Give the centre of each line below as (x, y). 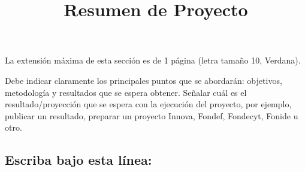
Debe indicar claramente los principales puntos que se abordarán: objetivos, (144, 80)
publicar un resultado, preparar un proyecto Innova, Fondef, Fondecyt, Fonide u (152, 115)
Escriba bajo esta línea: (78, 160)
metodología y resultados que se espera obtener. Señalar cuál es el (126, 92)
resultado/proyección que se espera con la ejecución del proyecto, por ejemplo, (148, 104)
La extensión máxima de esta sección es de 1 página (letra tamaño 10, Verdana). (153, 60)
